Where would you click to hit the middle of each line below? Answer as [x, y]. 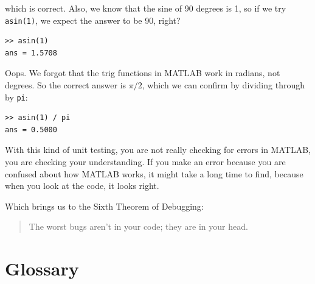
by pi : [16, 97]
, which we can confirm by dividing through [223, 85]
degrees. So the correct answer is [66, 85]
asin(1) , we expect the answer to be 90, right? [93, 20]
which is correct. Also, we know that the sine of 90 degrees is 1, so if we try [146, 8]
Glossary [42, 268]
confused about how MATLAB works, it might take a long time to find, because [154, 173]
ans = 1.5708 [31, 53]
